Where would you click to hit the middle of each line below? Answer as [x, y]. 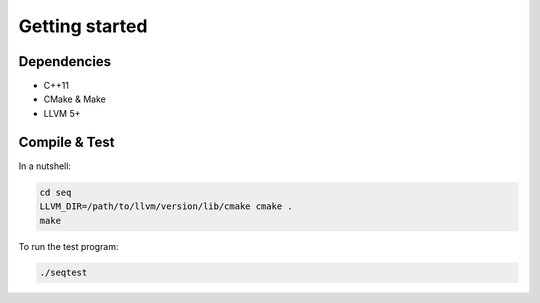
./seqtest [63, 273]
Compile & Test [66, 141]
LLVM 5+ [62, 113]
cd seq [55, 192]
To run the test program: [68, 246]
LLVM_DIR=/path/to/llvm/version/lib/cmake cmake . [166, 206]
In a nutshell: [45, 166]
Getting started [83, 26]
